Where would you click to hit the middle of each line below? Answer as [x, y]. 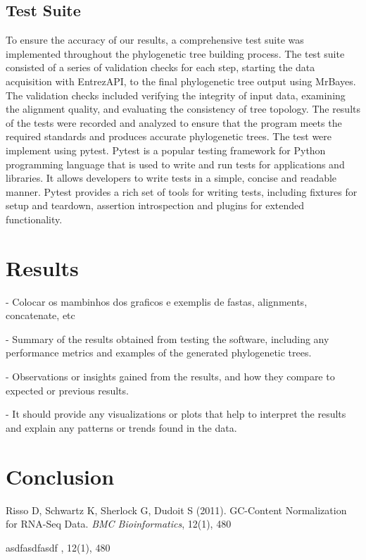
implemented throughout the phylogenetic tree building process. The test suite [175, 53]
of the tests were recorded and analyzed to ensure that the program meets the [174, 122]
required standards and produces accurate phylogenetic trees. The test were [169, 136]
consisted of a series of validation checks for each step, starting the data [160, 67]
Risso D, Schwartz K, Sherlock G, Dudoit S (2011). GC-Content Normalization [176, 510]
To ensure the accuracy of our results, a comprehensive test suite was [155, 40]
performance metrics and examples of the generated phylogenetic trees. [159, 353]
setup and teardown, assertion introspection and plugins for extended [155, 205]
